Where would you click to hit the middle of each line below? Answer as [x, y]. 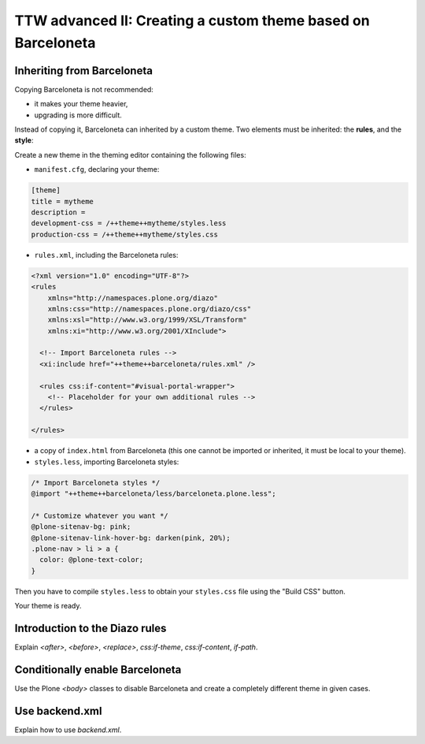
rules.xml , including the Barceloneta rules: [106, 255]
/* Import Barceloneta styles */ [96, 482]
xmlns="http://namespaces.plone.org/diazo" [133, 298]
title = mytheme [63, 201]
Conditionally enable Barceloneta [98, 670]
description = [58, 212]
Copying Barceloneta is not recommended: [84, 89]
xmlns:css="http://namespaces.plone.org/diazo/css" [150, 309]
